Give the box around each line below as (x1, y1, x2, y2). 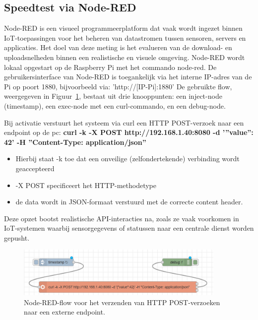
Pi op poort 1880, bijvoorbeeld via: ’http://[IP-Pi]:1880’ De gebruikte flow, (4, 81, 232, 91)
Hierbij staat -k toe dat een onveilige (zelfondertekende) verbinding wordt (15, 153, 240, 164)
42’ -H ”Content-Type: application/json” (4, 136, 146, 147)
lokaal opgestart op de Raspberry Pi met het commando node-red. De (4, 62, 217, 72)
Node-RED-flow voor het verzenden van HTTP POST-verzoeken (24, 297, 220, 307)
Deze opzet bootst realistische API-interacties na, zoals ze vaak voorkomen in (4, 213, 239, 223)
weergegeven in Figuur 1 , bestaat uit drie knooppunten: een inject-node (4, 91, 222, 101)
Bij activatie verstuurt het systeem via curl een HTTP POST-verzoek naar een (4, 117, 244, 128)
